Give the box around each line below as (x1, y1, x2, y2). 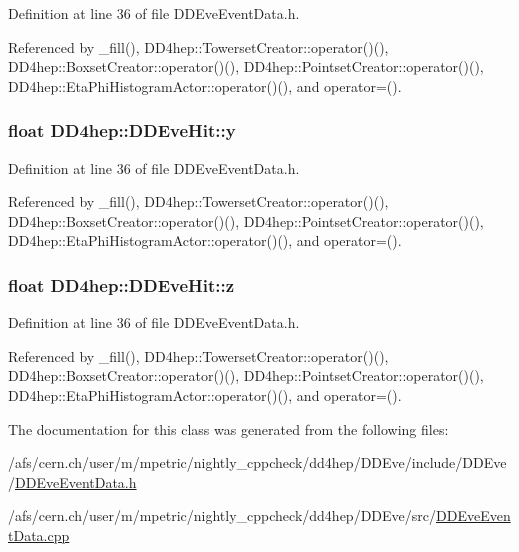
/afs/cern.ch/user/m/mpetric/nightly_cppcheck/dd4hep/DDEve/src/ (8, 505, 436, 526)
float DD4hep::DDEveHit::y (8, 118, 236, 143)
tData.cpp (8, 524, 70, 545)
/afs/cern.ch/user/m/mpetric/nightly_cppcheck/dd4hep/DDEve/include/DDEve (8, 452, 507, 473)
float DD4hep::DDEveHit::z (8, 272, 235, 297)
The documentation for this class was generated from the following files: (8, 418, 449, 439)
